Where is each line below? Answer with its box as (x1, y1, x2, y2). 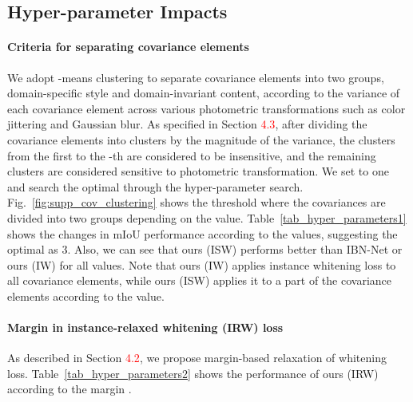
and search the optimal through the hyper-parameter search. (7, 178, 304, 195)
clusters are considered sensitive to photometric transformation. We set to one (7, 163, 389, 179)
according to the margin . (7, 380, 132, 397)
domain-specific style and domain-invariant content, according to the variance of (7, 85, 400, 101)
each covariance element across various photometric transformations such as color (7, 100, 406, 116)
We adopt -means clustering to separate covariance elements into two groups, (7, 69, 384, 85)
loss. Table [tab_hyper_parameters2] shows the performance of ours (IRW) (7, 365, 379, 381)
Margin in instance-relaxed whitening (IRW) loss (7, 319, 284, 336)
